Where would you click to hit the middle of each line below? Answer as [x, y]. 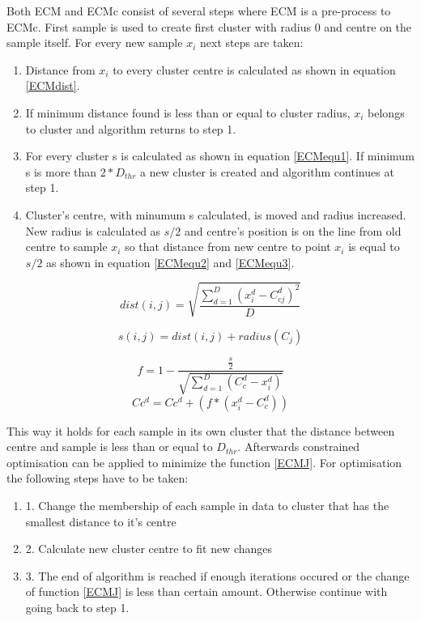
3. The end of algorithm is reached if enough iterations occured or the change [217, 575]
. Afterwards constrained [299, 447]
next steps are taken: [251, 43]
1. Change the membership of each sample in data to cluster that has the [207, 505]
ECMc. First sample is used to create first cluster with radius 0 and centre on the [209, 26]
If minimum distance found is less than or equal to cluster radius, [188, 112]
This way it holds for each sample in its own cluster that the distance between [201, 430]
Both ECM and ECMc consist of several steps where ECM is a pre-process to [199, 11]
